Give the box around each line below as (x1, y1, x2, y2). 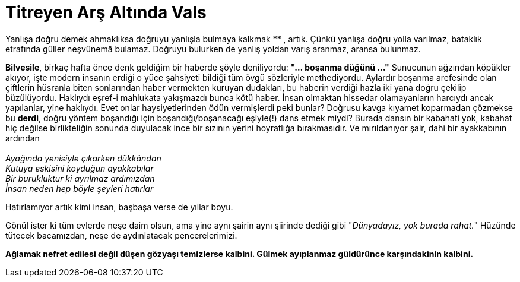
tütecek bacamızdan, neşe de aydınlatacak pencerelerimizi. (5, 230, 237, 240)
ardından (5, 132, 40, 143)
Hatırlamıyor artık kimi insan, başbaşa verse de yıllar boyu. (5, 201, 233, 212)
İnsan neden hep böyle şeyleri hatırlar (5, 183, 154, 194)
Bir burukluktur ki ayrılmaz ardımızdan (5, 173, 155, 183)
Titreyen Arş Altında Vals (5, 2, 207, 23)
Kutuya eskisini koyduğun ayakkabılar (5, 163, 154, 173)
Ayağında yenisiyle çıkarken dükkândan (5, 153, 161, 163)
